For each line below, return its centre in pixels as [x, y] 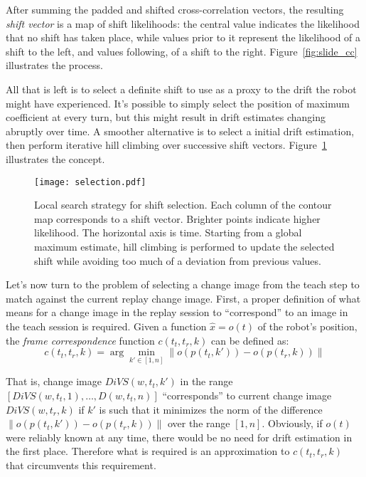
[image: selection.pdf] [90, 182]
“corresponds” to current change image [247, 395]
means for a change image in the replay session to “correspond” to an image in [177, 312]
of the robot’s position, [307, 326]
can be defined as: [250, 340]
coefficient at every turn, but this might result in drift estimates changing [166, 117]
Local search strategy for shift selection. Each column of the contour [183, 205]
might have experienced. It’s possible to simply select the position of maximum [178, 103]
